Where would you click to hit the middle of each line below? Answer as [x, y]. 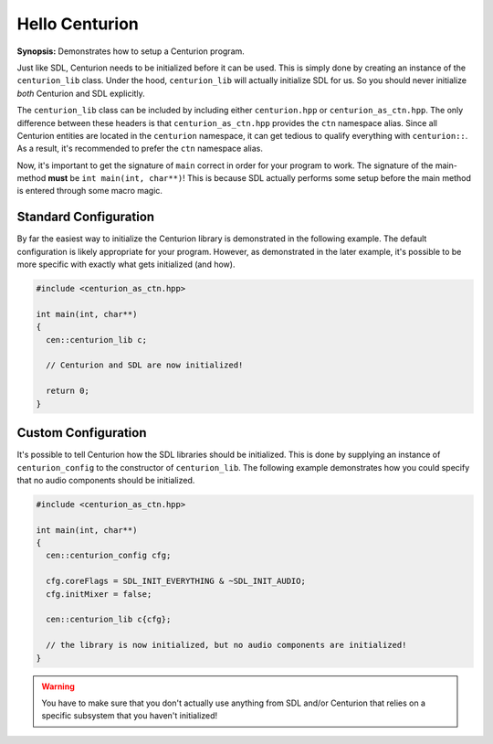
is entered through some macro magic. [90, 191]
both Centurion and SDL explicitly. [81, 93]
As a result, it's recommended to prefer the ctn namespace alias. [140, 149]
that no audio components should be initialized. [106, 480]
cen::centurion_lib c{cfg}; [109, 620]
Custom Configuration [82, 433]
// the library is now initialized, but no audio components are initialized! [226, 645]
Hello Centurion [78, 24]
